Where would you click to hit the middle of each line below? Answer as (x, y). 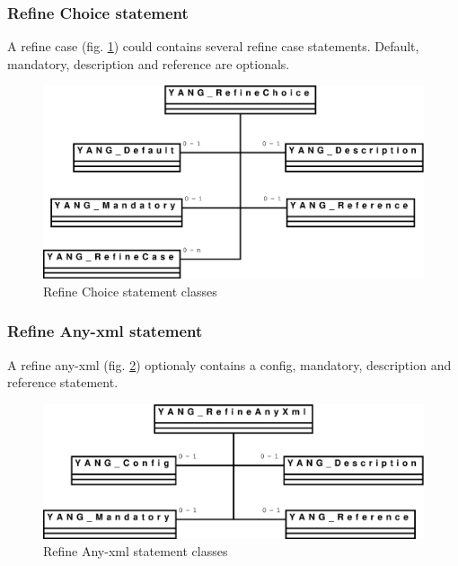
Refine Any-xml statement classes (136, 551)
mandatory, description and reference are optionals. (149, 63)
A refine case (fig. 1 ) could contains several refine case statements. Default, (213, 46)
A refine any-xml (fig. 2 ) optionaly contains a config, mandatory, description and (229, 364)
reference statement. (63, 382)
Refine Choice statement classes (130, 291)
